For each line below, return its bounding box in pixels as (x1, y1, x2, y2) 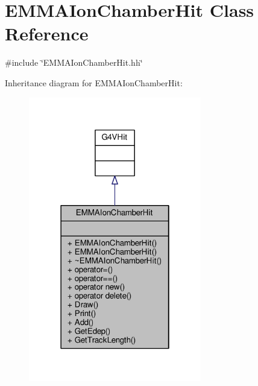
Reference (5, 21, 89, 46)
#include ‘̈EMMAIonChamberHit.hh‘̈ (5, 56, 143, 69)
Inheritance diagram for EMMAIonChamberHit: (5, 76, 183, 89)
